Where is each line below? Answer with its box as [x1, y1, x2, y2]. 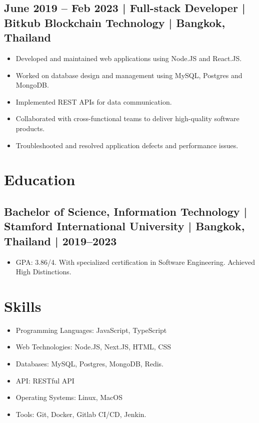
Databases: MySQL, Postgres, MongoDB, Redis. [15, 358, 163, 368]
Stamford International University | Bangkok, [4, 218, 245, 234]
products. [15, 123, 45, 133]
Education [4, 169, 75, 190]
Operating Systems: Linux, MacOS [15, 392, 122, 402]
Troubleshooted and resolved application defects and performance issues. [15, 140, 238, 150]
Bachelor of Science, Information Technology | [4, 203, 247, 219]
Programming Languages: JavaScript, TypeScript [15, 324, 167, 335]
